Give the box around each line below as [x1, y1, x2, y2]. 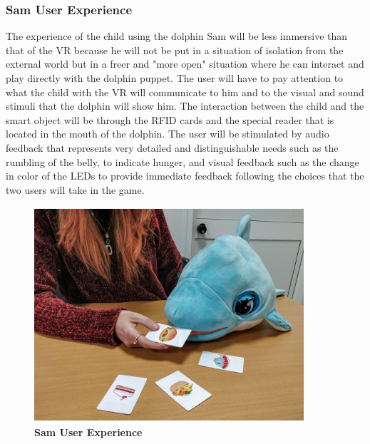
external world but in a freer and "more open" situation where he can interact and [6, 56, 364, 71]
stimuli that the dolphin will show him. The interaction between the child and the [6, 98, 364, 113]
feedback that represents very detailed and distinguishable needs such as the [6, 140, 339, 155]
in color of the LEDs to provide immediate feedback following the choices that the [6, 168, 364, 183]
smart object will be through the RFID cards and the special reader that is [6, 112, 334, 127]
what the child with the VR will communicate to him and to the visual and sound [6, 84, 364, 99]
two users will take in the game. [6, 182, 145, 197]
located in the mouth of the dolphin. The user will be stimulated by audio [6, 126, 329, 141]
